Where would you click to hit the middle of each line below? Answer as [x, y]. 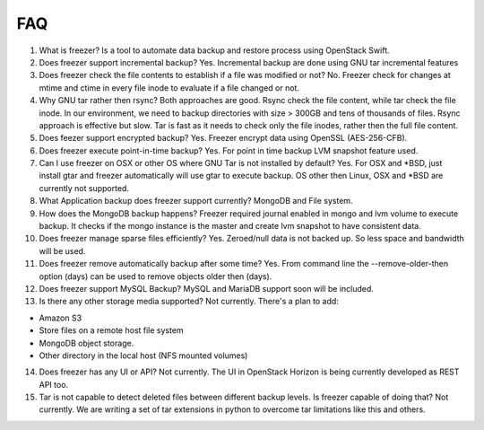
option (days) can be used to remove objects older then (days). [156, 276]
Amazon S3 [60, 318]
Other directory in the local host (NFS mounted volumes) [143, 355]
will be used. [62, 250]
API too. [54, 384]
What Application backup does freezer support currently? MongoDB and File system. [196, 201]
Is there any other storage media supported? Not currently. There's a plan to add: [189, 302]
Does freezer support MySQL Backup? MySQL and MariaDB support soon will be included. [206, 288]
